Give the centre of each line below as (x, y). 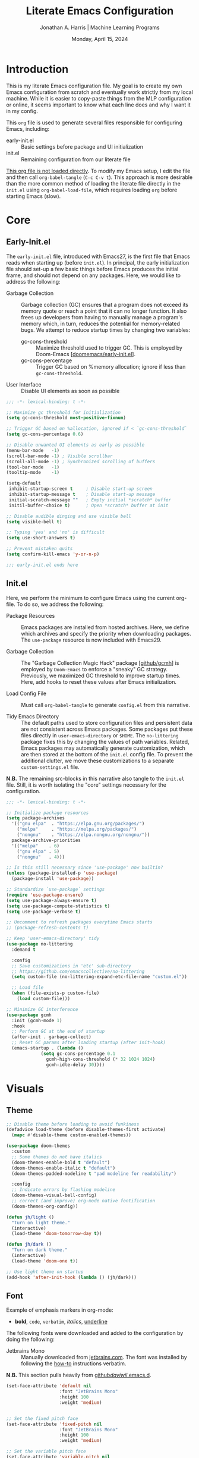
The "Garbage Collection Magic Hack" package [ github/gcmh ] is (100, 663)
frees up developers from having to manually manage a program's (102, 317)
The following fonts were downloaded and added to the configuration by (95, 1333)
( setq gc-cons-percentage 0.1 (78, 1054)
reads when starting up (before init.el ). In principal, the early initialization (98, 262)
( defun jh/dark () (29, 1245)
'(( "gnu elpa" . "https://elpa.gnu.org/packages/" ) (78, 824)
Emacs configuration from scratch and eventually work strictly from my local (99, 92)
